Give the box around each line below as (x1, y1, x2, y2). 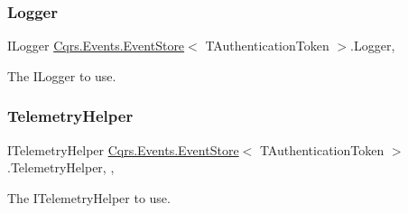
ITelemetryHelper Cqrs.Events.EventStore (7, 140, 239, 159)
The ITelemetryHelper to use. (7, 188, 171, 207)
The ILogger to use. (7, 66, 116, 85)
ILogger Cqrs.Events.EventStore (7, 36, 185, 55)
